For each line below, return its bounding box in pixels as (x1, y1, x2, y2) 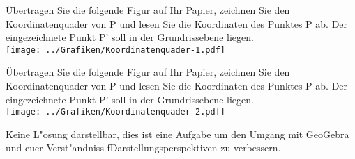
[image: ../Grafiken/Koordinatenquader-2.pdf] (6, 107, 225, 117)
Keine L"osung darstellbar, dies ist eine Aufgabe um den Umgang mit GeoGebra (6, 126, 349, 141)
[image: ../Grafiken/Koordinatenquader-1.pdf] (6, 44, 225, 55)
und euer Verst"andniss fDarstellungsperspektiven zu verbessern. (6, 140, 281, 155)
